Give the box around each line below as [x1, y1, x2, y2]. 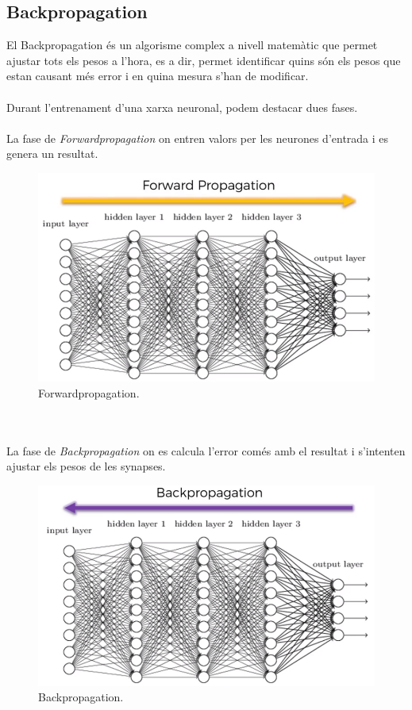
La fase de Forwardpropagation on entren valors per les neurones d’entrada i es [6, 129, 389, 146]
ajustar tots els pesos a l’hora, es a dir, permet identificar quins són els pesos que [6, 52, 401, 68]
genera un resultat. [6, 145, 98, 162]
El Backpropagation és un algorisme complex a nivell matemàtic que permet [6, 36, 378, 53]
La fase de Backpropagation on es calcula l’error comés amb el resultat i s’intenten [6, 442, 406, 459]
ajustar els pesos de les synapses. [6, 458, 166, 474]
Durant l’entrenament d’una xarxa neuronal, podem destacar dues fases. [6, 98, 358, 115]
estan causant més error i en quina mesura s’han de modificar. [6, 67, 309, 84]
